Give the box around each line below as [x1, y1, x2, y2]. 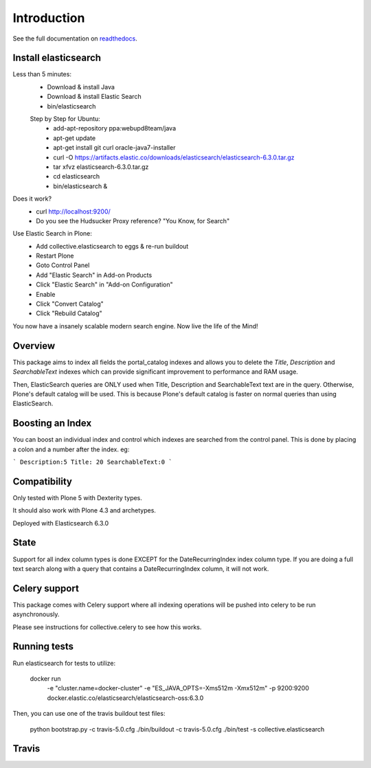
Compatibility [12, 475, 72, 487]
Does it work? [12, 194, 52, 203]
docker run [30, 674, 61, 683]
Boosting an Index [12, 418, 92, 429]
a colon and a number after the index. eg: [12, 445, 130, 453]
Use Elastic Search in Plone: [12, 229, 93, 238]
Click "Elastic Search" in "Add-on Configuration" [36, 280, 173, 289]
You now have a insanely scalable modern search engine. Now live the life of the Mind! [12, 321, 258, 330]
